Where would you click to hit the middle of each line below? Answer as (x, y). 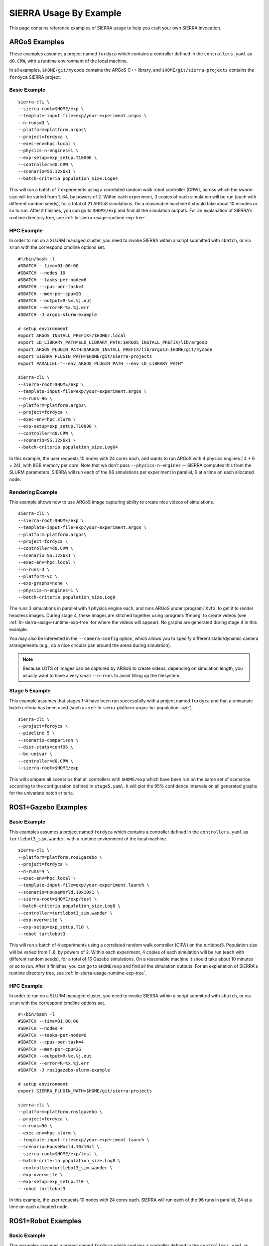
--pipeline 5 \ (37, 733)
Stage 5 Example (30, 691)
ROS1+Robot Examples (45, 1221)
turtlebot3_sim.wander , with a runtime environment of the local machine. (88, 839)
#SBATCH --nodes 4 (41, 1028)
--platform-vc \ (38, 576)
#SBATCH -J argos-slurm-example (58, 314)
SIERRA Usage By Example (65, 13)
